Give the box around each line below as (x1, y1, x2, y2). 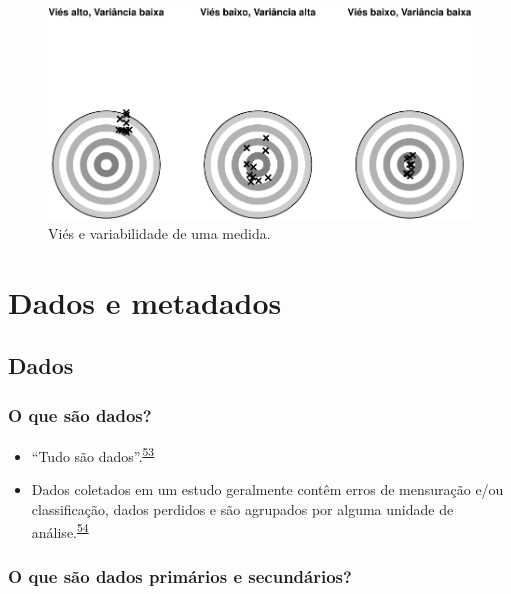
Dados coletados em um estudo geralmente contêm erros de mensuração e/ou (31, 479, 504, 500)
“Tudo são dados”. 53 (31, 442, 155, 466)
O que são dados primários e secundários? (8, 564, 352, 589)
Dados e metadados (8, 281, 282, 322)
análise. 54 (31, 519, 89, 542)
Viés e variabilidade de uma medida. (48, 222, 271, 243)
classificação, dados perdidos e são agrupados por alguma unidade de (31, 498, 454, 519)
